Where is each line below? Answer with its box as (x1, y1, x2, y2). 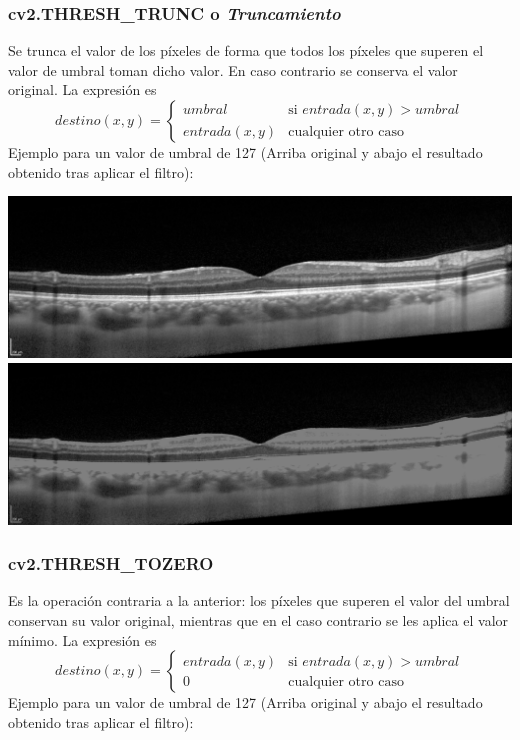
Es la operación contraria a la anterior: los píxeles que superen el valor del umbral (8, 590, 510, 611)
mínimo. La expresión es (8, 629, 157, 650)
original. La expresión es (8, 79, 157, 100)
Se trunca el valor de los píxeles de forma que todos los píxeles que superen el (8, 40, 484, 61)
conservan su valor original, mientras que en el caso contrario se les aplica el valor (8, 610, 509, 631)
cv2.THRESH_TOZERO (8, 551, 214, 576)
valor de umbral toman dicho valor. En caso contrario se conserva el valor (8, 59, 458, 80)
